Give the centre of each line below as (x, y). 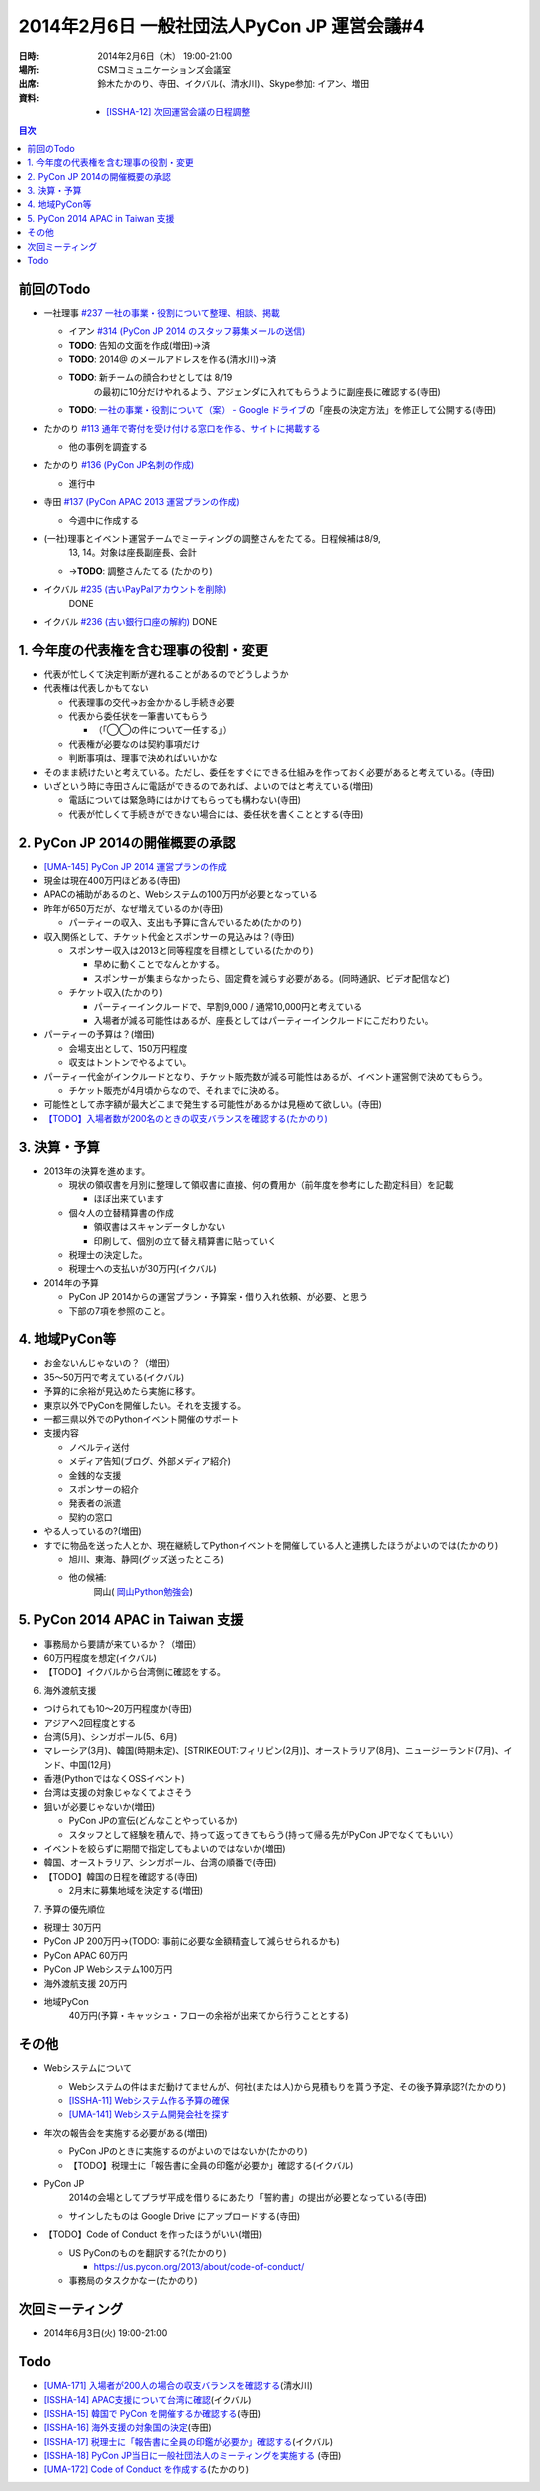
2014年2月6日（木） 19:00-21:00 (165, 56)
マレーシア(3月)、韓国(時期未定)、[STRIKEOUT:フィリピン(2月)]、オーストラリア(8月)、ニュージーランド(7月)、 (273, 1751)
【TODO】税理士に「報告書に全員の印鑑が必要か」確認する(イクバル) (211, 2165)
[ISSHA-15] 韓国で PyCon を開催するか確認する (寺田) (152, 2413)
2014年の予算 (71, 1282)
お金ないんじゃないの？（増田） (109, 1363)
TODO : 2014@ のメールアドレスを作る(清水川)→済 (172, 359)
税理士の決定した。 (108, 1254)
